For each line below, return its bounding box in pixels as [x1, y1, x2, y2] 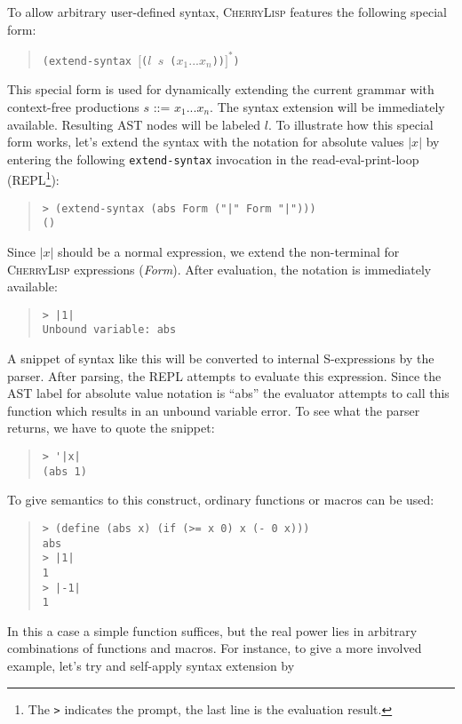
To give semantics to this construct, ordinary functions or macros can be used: [7, 490, 434, 509]
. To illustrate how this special [267, 115, 434, 133]
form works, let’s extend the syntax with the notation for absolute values [7, 132, 404, 151]
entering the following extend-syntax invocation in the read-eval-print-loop [7, 149, 419, 168]
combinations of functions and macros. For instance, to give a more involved [7, 639, 422, 657]
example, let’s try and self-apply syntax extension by [7, 656, 295, 675]
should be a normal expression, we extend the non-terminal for [58, 242, 400, 260]
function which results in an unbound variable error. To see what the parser [7, 401, 420, 419]
